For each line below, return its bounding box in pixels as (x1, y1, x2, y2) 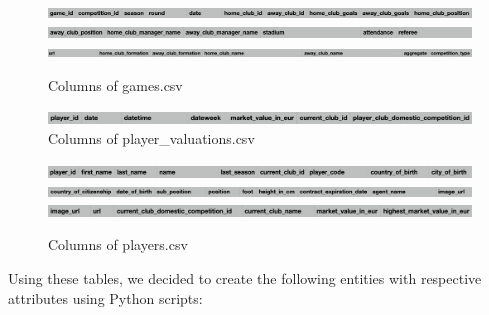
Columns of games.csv (48, 74, 183, 95)
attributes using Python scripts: (8, 287, 203, 308)
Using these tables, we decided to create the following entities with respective (8, 267, 482, 288)
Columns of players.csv (48, 234, 188, 255)
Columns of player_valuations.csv (48, 127, 255, 148)
